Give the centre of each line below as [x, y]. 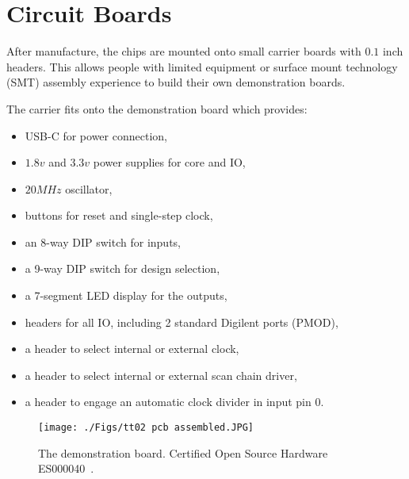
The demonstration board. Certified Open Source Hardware [183, 452]
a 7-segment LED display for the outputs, [126, 295]
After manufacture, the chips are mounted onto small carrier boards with [184, 51]
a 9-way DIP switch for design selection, [122, 268]
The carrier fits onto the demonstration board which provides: [157, 108]
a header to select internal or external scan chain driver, [161, 375]
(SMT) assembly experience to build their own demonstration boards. [176, 82]
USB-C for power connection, [96, 135]
